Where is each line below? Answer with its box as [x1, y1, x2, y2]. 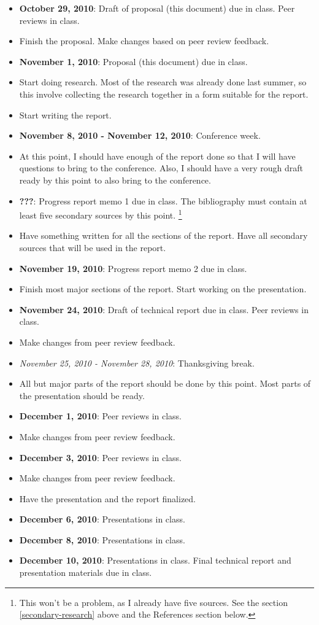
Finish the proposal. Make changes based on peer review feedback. [19, 34, 269, 47]
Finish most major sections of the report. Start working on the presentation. [19, 282, 307, 295]
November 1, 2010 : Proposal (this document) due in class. [19, 55, 248, 68]
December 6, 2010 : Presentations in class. [19, 513, 185, 526]
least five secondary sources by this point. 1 [19, 207, 182, 221]
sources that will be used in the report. [19, 241, 166, 254]
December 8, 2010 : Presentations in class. [19, 533, 185, 546]
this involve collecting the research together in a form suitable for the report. [19, 87, 309, 100]
